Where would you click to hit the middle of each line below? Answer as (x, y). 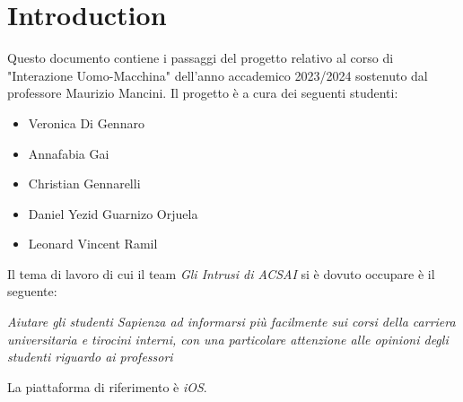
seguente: (32, 291)
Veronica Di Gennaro (86, 122)
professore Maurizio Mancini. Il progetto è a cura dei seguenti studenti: (203, 93)
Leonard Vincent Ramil (93, 244)
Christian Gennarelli (84, 184)
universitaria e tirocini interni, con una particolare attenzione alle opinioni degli (228, 339)
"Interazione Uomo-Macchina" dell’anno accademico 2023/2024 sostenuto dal (218, 75)
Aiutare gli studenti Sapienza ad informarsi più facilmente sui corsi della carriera (231, 322)
